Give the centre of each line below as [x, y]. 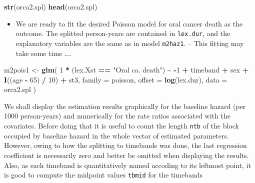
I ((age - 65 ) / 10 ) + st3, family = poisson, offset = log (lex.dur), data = [116, 79]
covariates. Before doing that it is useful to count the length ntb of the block [121, 126]
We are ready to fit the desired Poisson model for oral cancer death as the [129, 23]
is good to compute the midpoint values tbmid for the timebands [103, 175]
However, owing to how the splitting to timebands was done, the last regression [125, 145]
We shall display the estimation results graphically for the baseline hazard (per [125, 106]
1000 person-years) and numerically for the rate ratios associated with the [117, 116]
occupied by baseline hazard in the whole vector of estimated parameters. [116, 135]
